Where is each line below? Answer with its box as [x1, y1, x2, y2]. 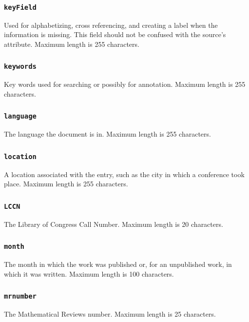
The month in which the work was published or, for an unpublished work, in [4, 259, 232, 269]
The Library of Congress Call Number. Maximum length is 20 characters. [4, 219, 223, 229]
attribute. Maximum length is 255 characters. [4, 39, 139, 49]
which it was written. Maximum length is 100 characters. [4, 268, 174, 279]
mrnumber [4, 292, 37, 301]
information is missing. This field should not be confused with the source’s [4, 29, 226, 40]
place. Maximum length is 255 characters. [4, 179, 128, 189]
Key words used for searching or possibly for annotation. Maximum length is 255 [4, 79, 246, 89]
